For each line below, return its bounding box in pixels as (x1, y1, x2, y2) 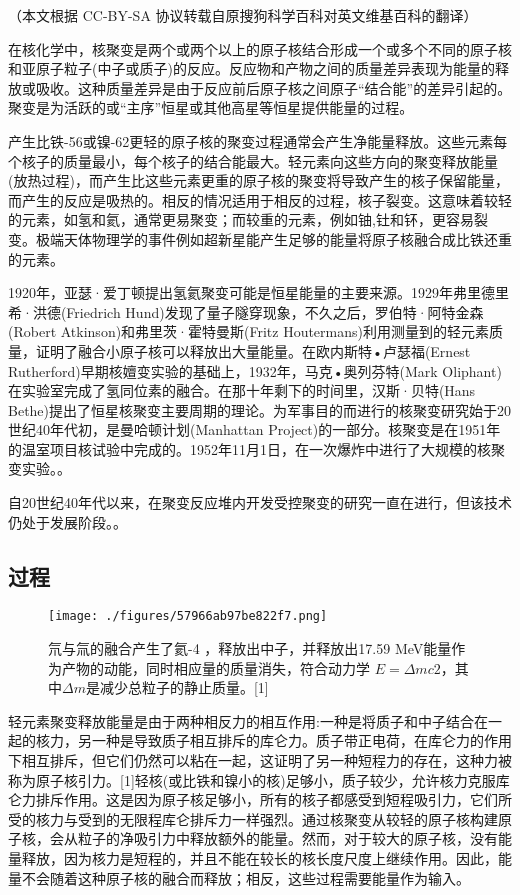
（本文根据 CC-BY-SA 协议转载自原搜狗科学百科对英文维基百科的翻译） (8, 5, 478, 25)
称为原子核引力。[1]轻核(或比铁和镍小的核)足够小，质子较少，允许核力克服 (8, 769, 496, 790)
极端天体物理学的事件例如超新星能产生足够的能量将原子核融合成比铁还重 (35, 228, 512, 249)
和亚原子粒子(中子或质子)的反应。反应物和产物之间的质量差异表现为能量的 (8, 58, 495, 79)
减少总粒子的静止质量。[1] (99, 677, 269, 698)
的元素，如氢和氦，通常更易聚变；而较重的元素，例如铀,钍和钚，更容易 (8, 209, 474, 230)
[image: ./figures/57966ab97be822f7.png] (48, 609, 328, 624)
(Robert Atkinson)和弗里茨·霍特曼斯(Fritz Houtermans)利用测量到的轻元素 (8, 321, 489, 342)
